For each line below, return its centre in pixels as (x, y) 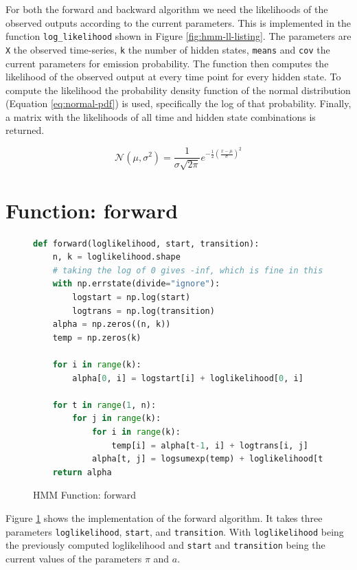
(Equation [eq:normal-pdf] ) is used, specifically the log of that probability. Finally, (178, 103)
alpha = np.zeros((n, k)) (112, 324)
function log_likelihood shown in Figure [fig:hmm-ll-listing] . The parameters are (178, 36)
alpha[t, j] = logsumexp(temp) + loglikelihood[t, (210, 459)
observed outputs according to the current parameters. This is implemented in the (178, 22)
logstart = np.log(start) (131, 298)
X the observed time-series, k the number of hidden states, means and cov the (168, 49)
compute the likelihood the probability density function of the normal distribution (178, 90)
